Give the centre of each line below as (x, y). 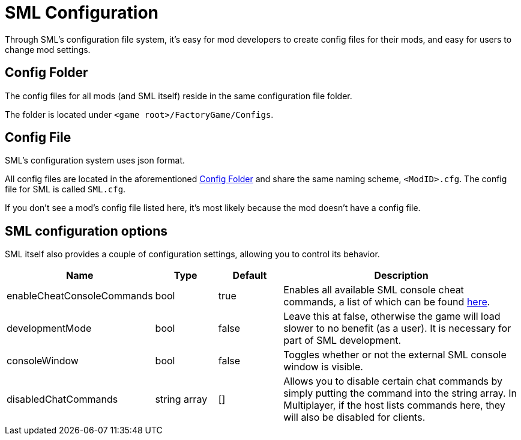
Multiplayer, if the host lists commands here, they (394, 405)
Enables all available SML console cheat (374, 290)
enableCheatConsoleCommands (80, 296)
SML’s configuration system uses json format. (95, 160)
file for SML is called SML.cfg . (65, 189)
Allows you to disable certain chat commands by (393, 381)
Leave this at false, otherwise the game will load (392, 316)
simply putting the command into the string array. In (400, 393)
